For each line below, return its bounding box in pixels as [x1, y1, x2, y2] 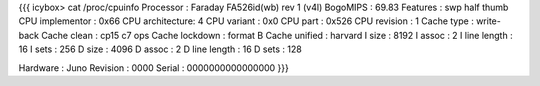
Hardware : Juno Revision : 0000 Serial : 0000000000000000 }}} [18, 61, 290, 74]
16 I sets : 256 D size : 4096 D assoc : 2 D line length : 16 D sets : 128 [18, 43, 302, 55]
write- [475, 15, 502, 27]
